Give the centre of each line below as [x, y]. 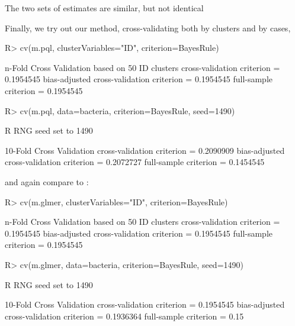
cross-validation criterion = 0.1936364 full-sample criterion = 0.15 [124, 316]
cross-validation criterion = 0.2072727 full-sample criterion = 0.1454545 [135, 162]
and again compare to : [47, 181]
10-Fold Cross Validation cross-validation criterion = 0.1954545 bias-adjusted [145, 304]
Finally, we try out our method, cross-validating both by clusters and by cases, [148, 28]
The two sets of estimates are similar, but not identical [104, 8]
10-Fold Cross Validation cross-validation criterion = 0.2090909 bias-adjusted [145, 150]
